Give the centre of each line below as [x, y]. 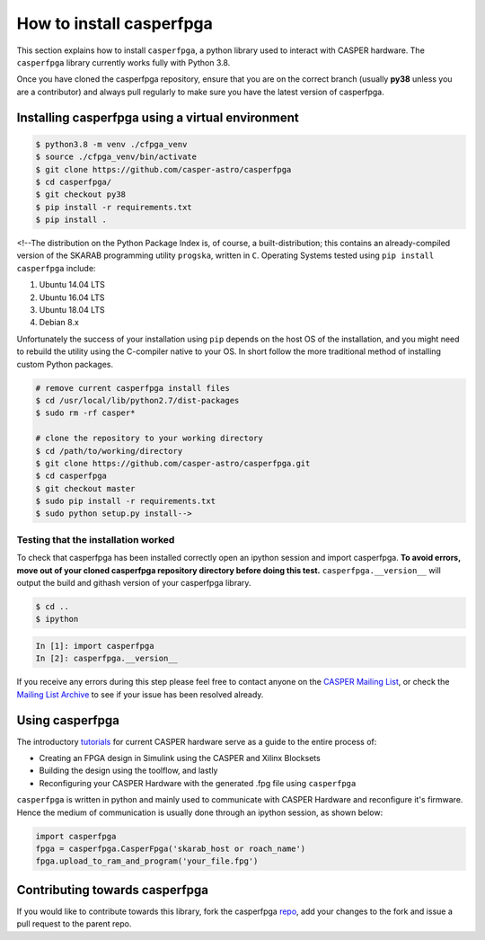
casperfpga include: [56, 268]
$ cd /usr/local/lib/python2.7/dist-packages [137, 400]
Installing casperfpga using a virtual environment [158, 117]
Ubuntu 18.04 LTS [72, 310]
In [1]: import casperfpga [95, 646]
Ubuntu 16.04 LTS [72, 297]
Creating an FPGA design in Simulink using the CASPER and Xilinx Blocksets [180, 758]
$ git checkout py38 [80, 195]
